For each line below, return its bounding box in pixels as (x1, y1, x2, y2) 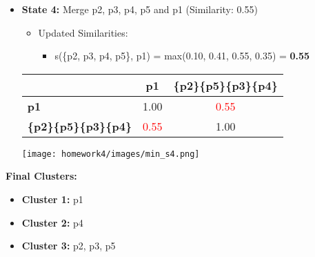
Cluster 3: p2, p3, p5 (21, 238, 116, 253)
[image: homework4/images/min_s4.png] (21, 149, 200, 159)
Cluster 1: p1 (21, 192, 83, 207)
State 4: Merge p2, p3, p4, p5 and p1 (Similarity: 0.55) (21, 2, 258, 16)
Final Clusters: (6, 169, 77, 183)
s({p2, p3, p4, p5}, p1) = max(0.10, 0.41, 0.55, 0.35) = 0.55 (54, 48, 310, 63)
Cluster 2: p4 (21, 215, 83, 229)
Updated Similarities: (38, 25, 128, 39)
